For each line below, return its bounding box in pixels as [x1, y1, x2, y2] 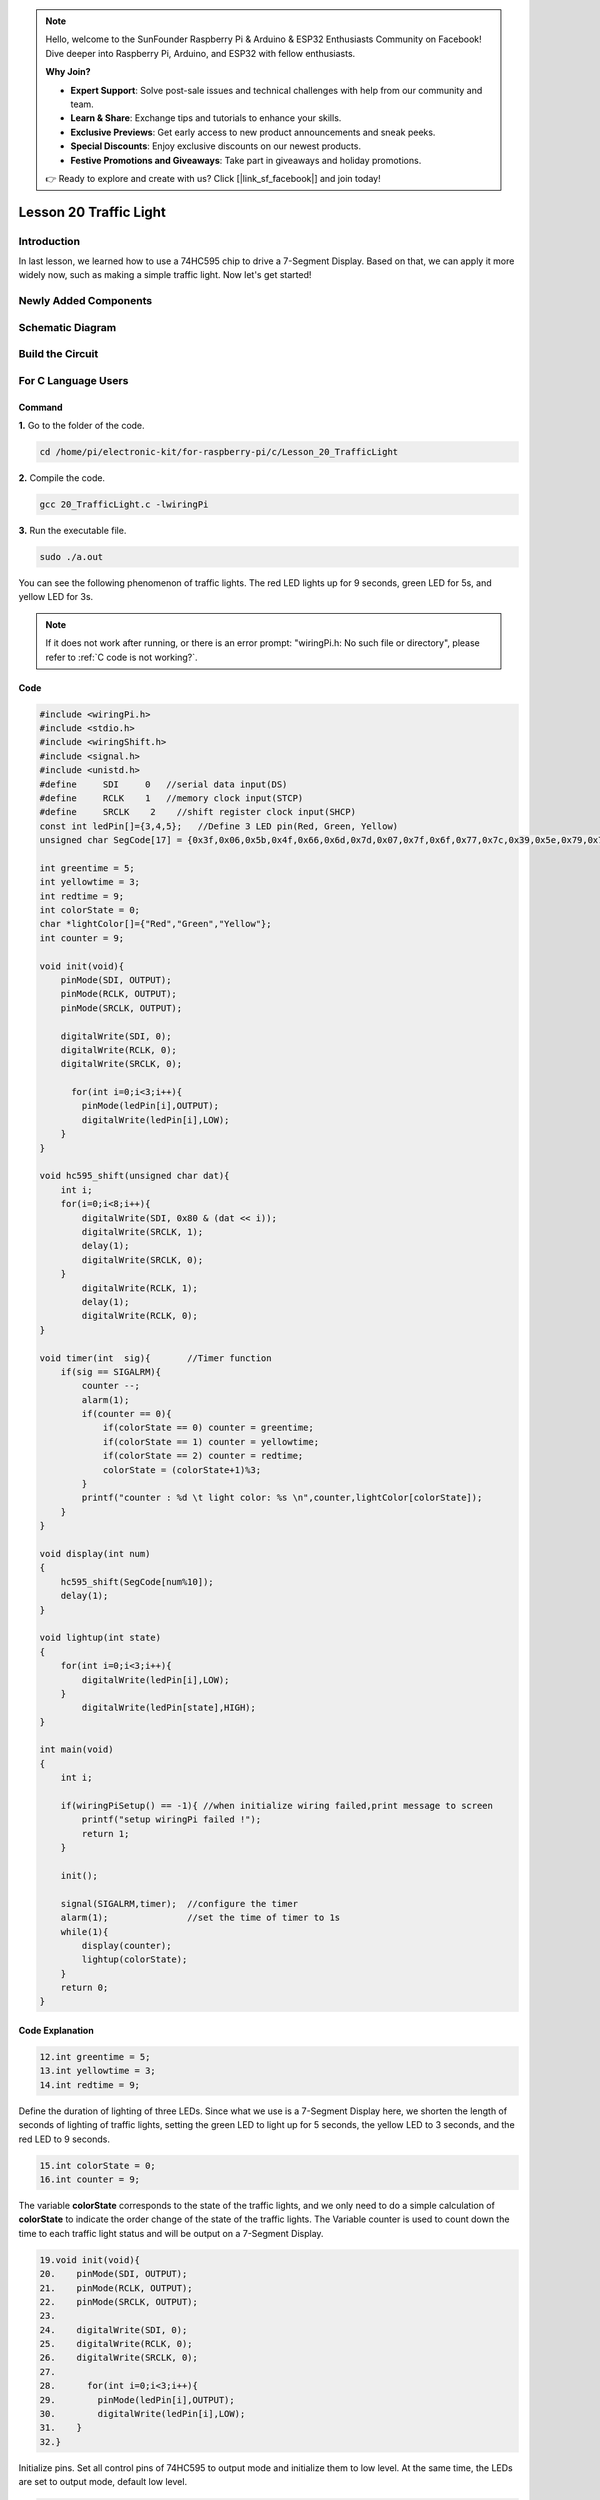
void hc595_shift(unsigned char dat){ [39, 1170, 230, 1182]
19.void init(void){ [39, 2254, 140, 2265]
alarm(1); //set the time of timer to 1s [60, 1912, 341, 1924]
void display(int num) [39, 1548, 151, 1559]
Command [18, 401, 64, 413]
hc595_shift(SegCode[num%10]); [60, 1576, 214, 1587]
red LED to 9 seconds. [18, 2133, 110, 2145]
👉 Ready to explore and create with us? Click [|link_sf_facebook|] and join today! [45, 172, 381, 184]
